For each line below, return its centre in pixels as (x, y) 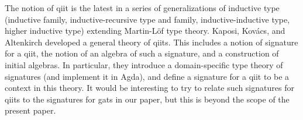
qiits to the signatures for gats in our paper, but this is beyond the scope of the (147, 99)
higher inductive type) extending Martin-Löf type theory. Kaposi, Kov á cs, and (145, 31)
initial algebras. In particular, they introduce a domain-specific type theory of (144, 64)
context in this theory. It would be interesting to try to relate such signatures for (149, 88)
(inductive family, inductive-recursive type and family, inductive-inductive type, (147, 19)
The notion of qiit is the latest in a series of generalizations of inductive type (142, 8)
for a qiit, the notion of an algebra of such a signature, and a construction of (142, 53)
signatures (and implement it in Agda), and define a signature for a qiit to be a (147, 76)
